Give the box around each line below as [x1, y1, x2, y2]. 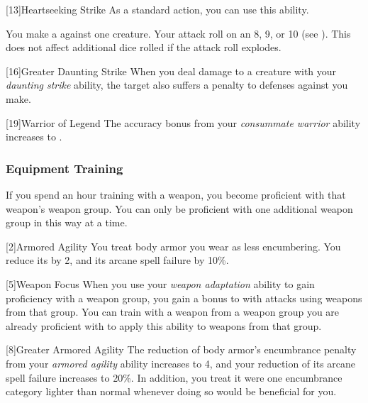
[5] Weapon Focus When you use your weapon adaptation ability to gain [6, 276, 315, 291]
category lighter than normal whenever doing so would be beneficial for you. [6, 384, 337, 399]
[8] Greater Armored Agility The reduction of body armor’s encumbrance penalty [6, 342, 357, 357]
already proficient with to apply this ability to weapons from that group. [6, 318, 322, 333]
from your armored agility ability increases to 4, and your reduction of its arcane [6, 355, 356, 370]
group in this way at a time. [6, 215, 128, 230]
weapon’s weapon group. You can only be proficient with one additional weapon [6, 201, 353, 216]
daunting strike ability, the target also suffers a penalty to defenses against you [6, 77, 348, 92]
